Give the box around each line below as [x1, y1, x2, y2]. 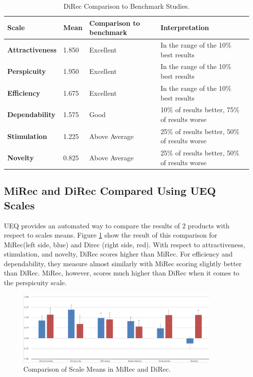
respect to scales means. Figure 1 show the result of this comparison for [4, 230, 217, 240]
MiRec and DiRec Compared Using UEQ [4, 183, 216, 198]
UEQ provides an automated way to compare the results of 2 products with [4, 220, 230, 230]
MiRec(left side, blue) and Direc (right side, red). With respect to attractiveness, [4, 239, 245, 249]
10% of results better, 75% [160, 104, 239, 115]
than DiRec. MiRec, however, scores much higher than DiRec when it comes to [4, 268, 239, 278]
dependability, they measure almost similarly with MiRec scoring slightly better [4, 258, 242, 268]
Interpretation [160, 22, 209, 33]
